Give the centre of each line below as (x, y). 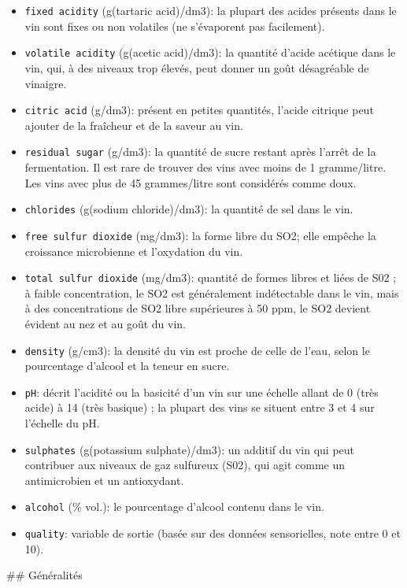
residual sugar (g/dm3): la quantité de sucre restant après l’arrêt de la (200, 152)
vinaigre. (46, 83)
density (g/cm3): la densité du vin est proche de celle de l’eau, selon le (197, 350)
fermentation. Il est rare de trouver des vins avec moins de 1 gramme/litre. (205, 167)
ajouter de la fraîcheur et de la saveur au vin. (134, 125)
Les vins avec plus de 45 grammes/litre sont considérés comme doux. (191, 182)
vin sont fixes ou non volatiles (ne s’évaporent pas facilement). (175, 26)
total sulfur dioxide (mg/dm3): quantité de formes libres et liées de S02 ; (211, 277)
